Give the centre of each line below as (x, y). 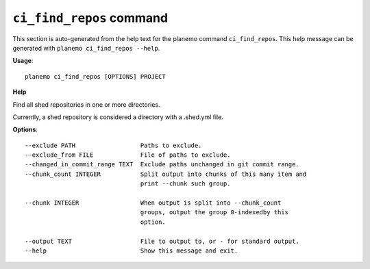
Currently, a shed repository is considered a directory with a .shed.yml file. (118, 117)
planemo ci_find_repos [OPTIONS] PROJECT (95, 76)
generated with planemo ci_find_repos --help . (86, 48)
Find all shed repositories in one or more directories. (86, 104)
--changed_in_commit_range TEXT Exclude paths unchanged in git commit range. (162, 165)
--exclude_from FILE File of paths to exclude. (128, 155)
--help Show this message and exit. (132, 251)
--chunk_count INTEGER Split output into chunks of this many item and (166, 174)
